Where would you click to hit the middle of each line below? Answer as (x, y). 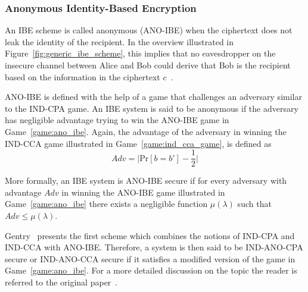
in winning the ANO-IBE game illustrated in (143, 192)
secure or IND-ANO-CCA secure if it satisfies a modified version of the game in (150, 258)
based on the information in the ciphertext (83, 76)
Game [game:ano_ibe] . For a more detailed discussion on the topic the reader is (151, 270)
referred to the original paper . (61, 282)
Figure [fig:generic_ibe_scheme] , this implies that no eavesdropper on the (140, 53)
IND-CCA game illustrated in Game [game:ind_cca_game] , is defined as (138, 143)
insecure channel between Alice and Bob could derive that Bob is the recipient (148, 65)
